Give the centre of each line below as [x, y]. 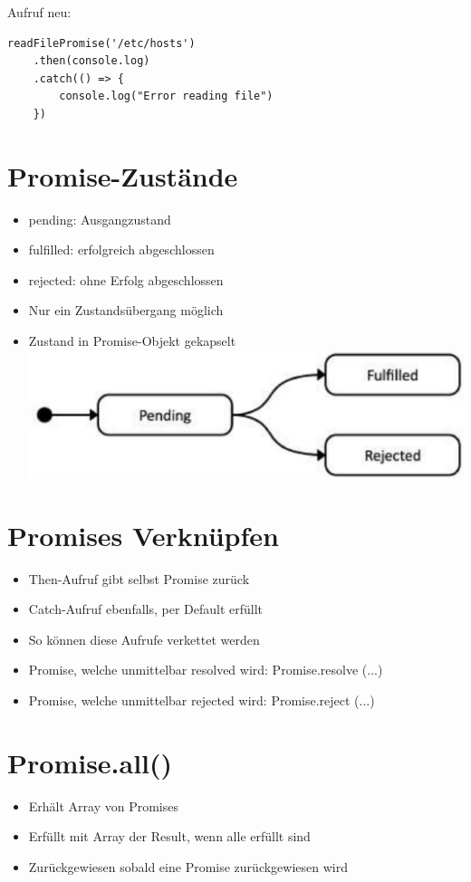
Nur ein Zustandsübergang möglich [126, 310]
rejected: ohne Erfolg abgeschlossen [126, 279]
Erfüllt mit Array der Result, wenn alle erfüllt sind [169, 836]
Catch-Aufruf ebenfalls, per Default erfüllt [146, 609]
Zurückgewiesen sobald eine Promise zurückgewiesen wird [188, 866]
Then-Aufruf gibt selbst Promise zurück [139, 578]
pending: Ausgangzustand [100, 219]
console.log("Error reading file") [166, 96]
